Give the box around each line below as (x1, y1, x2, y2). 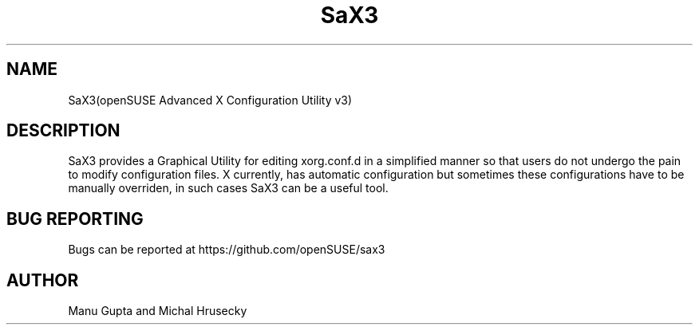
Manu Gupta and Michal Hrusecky (68, 304, 247, 318)
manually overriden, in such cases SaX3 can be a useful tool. (68, 181, 389, 195)
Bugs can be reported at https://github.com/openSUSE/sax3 (68, 242, 385, 257)
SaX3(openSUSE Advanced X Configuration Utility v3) (68, 93, 353, 107)
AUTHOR (6, 270, 79, 290)
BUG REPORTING (6, 208, 144, 229)
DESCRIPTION (6, 120, 120, 141)
